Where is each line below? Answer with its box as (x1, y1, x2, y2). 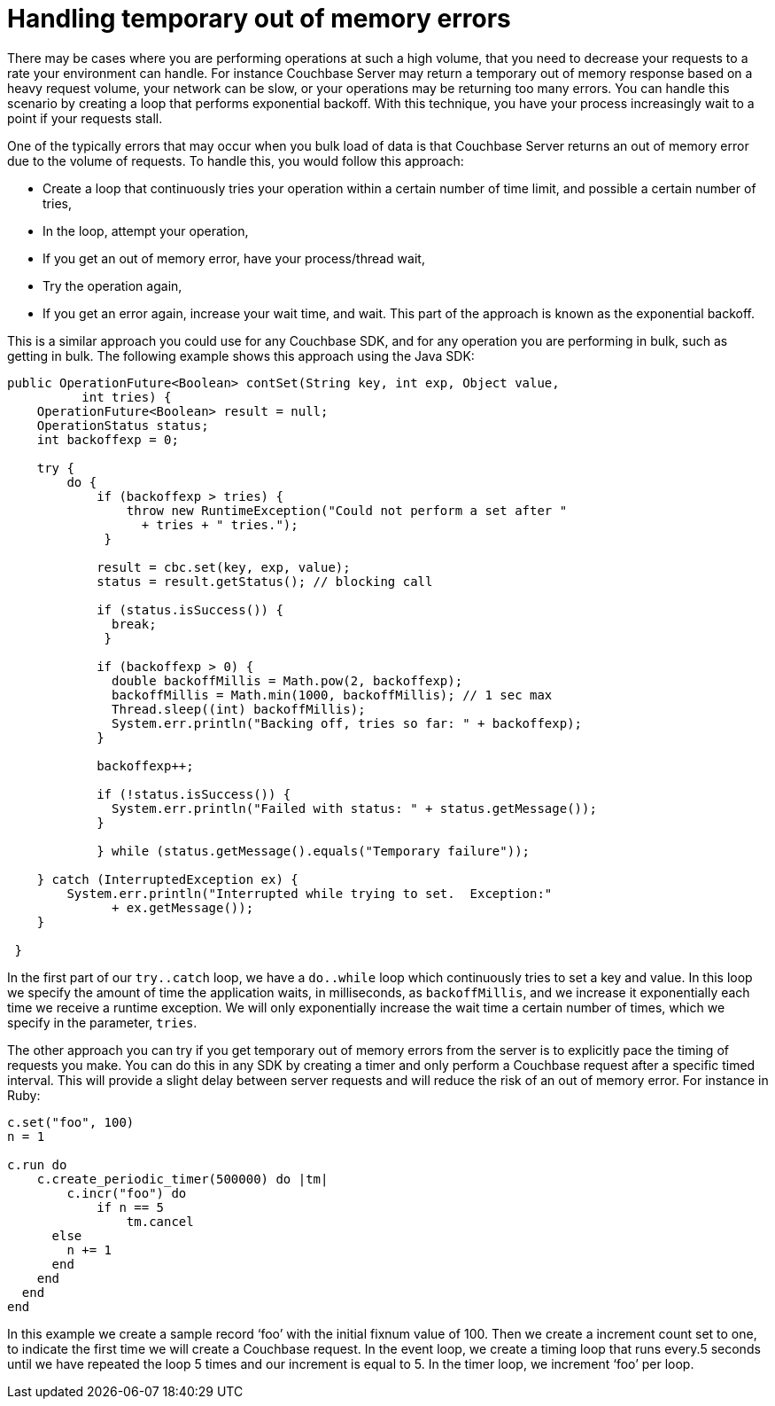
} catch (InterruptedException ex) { (36, 871, 298, 887)
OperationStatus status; (36, 418, 209, 433)
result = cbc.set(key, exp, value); (97, 559, 351, 574)
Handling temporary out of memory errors (7, 4, 511, 34)
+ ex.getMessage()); (112, 900, 254, 915)
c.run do (7, 1157, 67, 1172)
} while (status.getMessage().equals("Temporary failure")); (97, 843, 531, 858)
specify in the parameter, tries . (7, 1014, 198, 1030)
